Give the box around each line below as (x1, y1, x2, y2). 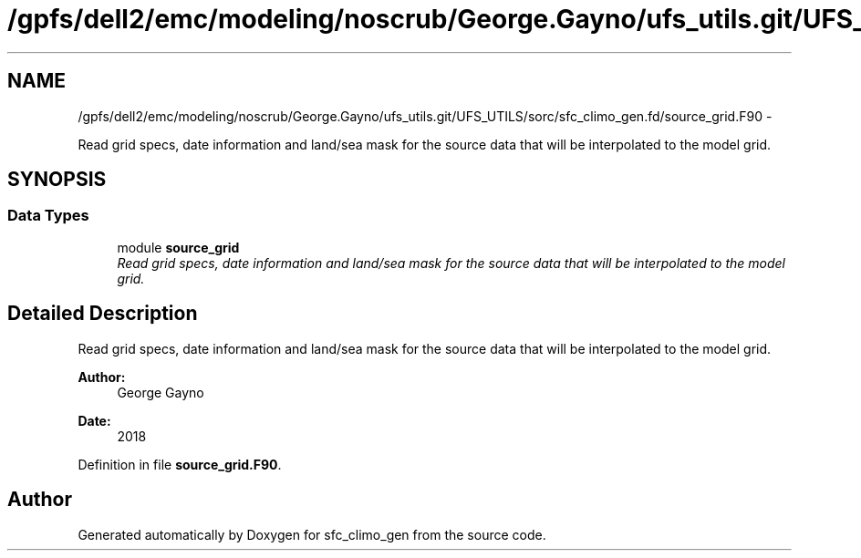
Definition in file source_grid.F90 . (78, 456, 282, 472)
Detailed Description (7, 302, 198, 325)
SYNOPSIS (7, 168, 107, 191)
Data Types (7, 206, 89, 225)
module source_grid (117, 239, 240, 255)
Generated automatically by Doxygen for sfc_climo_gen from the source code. (78, 526, 546, 542)
